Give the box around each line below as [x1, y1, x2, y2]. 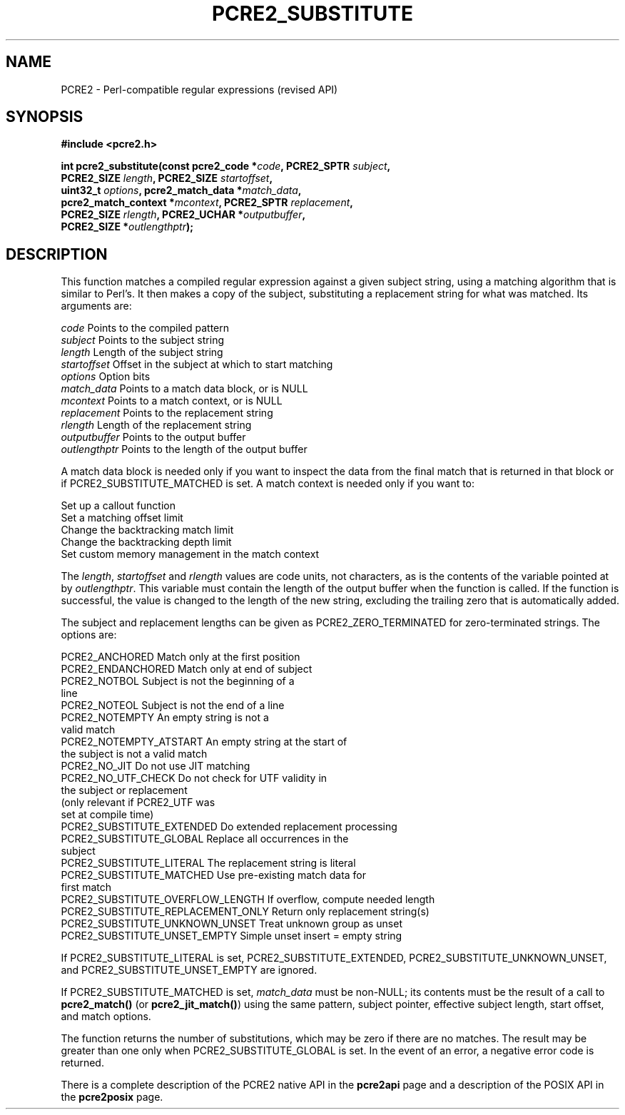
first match [61, 881, 111, 894]
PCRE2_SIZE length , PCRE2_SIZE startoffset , [61, 172, 273, 185]
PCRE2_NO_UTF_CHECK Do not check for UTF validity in [61, 772, 327, 785]
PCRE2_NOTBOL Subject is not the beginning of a [61, 675, 295, 688]
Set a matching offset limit [61, 511, 183, 524]
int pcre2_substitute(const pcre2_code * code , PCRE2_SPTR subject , [61, 160, 391, 173]
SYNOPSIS [6, 108, 83, 126]
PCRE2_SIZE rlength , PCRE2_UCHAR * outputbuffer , [61, 208, 306, 221]
